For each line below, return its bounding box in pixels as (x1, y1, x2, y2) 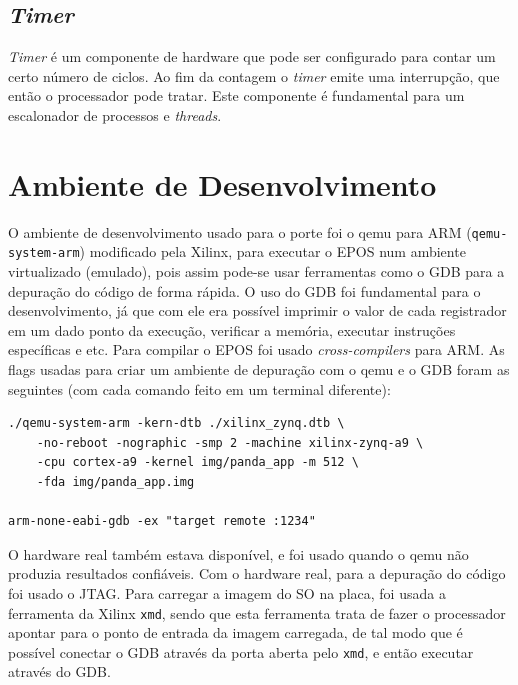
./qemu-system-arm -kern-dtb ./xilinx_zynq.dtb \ (8, 416, 345, 431)
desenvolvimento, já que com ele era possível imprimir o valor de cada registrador (8, 300, 507, 321)
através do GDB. (8, 661, 111, 682)
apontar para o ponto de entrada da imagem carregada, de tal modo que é (8, 622, 463, 643)
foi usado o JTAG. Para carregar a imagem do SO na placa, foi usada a (8, 582, 446, 603)
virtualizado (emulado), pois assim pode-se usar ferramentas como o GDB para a (8, 261, 505, 282)
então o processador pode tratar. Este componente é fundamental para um (8, 85, 465, 106)
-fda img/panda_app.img (36, 474, 195, 489)
